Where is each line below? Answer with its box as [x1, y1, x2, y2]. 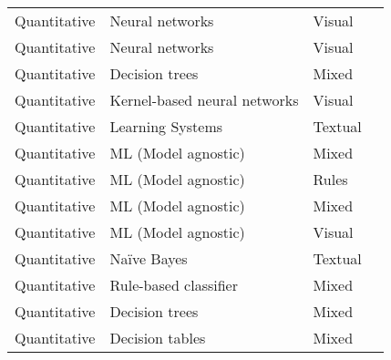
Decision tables [109, 327, 206, 348]
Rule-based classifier [109, 274, 238, 295]
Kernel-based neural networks [109, 89, 299, 110]
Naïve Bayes [109, 248, 188, 269]
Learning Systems [109, 116, 223, 137]
